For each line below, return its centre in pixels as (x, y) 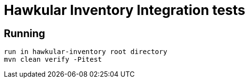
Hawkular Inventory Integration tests (125, 10)
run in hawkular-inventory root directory (86, 52)
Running (25, 33)
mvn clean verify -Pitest (53, 60)
